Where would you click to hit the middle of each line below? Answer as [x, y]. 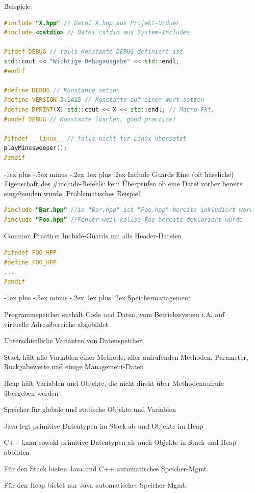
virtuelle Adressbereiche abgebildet [56, 324]
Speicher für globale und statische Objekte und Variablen [90, 409]
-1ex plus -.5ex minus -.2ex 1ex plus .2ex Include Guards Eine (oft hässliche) [119, 174]
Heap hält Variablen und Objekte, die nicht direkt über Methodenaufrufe [114, 383]
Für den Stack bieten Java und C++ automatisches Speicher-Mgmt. [106, 468]
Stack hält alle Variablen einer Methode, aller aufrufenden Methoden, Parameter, [126, 357]
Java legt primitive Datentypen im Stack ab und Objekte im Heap [104, 425]
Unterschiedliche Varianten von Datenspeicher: [74, 340]
